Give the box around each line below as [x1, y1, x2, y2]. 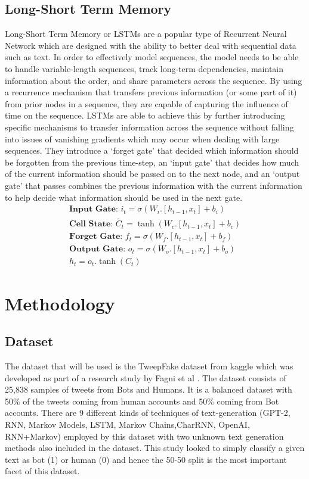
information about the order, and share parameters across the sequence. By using [5, 74, 302, 86]
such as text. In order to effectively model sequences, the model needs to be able [5, 51, 299, 63]
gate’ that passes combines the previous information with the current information [5, 179, 302, 191]
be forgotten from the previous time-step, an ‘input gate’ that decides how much [5, 155, 299, 168]
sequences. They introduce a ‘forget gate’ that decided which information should [5, 144, 299, 157]
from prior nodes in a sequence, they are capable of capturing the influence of [5, 97, 288, 110]
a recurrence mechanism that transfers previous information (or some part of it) [5, 86, 297, 98]
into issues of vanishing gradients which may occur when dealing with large [5, 132, 280, 145]
